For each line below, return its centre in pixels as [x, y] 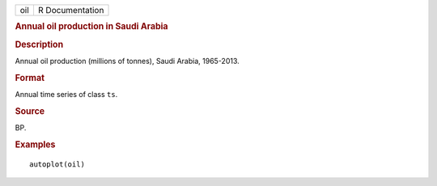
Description [39, 44]
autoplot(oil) [57, 164]
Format [30, 78]
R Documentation [71, 10]
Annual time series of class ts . [66, 94]
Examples [35, 144]
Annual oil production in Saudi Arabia [92, 27]
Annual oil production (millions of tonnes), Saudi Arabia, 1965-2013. [127, 61]
